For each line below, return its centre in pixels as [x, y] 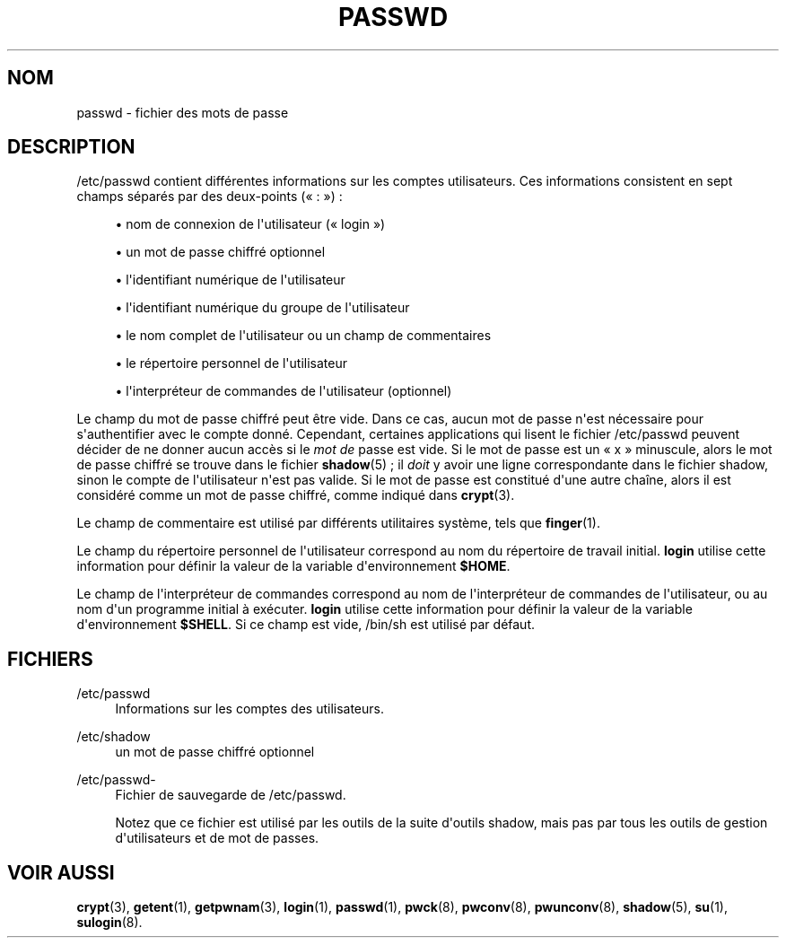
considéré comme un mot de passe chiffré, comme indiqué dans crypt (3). [296, 495]
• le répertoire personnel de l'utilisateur [231, 363]
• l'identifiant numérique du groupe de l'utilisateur [262, 308]
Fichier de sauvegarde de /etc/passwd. [231, 795]
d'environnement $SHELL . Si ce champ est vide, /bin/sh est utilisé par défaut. [306, 625]
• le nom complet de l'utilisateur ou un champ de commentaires [303, 336]
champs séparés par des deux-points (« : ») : [210, 197]
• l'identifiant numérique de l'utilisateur [230, 280]
